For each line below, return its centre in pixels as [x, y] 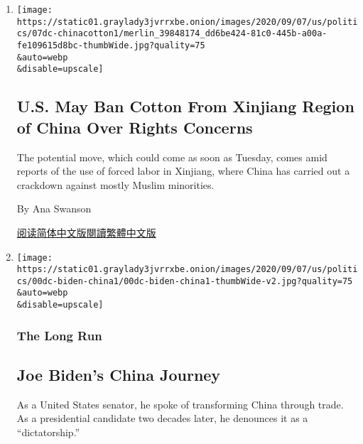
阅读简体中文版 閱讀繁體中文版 [86, 232]
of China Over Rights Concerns [135, 127]
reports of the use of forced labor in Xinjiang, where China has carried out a [183, 171]
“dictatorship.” [48, 432]
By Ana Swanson [54, 209]
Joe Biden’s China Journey [119, 375]
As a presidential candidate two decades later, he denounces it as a [162, 418]
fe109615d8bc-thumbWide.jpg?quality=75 [111, 45]
